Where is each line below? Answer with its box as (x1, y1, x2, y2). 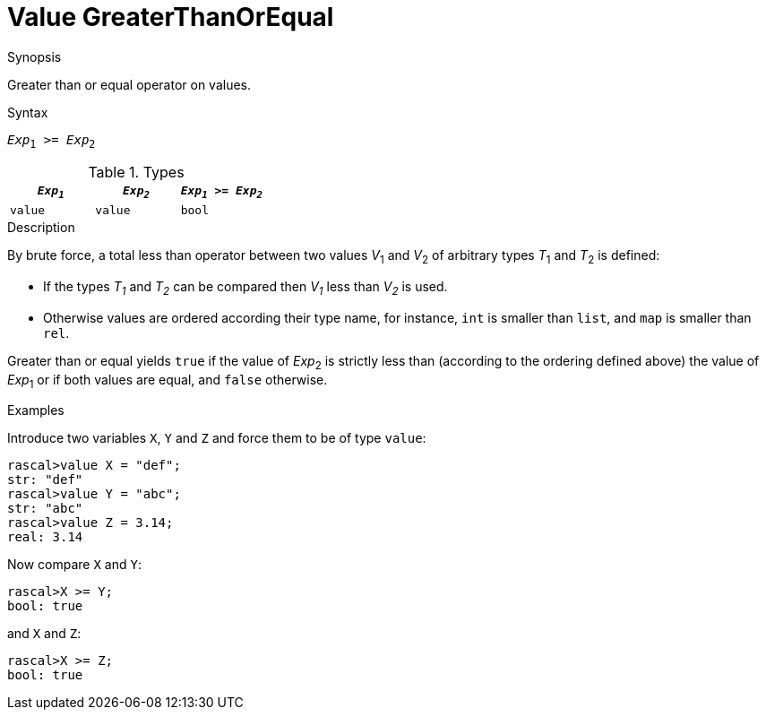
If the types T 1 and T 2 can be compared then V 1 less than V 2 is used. (43, 278, 448, 298)
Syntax (7, 104, 48, 120)
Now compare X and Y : (7, 557, 142, 573)
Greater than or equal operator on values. (7, 76, 252, 92)
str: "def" (7, 472, 83, 488)
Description (7, 220, 75, 236)
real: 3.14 (7, 530, 83, 545)
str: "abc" (7, 501, 83, 516)
